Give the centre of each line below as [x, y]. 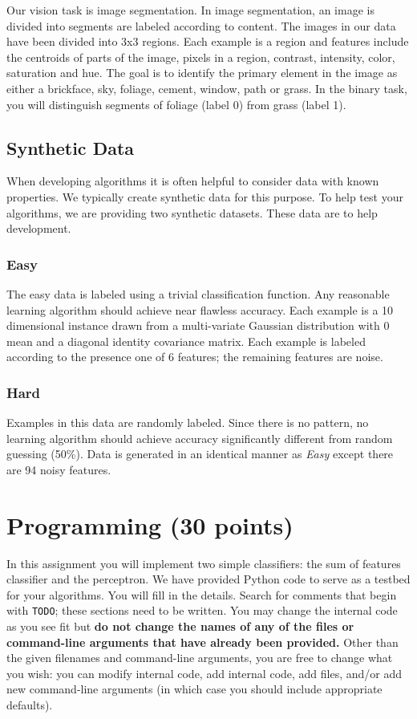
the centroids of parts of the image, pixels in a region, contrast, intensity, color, [201, 57]
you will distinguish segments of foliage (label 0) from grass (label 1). [176, 104]
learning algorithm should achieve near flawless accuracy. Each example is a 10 [200, 309]
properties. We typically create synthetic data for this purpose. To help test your [205, 196]
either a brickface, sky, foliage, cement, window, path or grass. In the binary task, [207, 88]
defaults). [30, 705]
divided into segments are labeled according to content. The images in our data [201, 25]
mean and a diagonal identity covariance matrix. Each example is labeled [186, 341]
